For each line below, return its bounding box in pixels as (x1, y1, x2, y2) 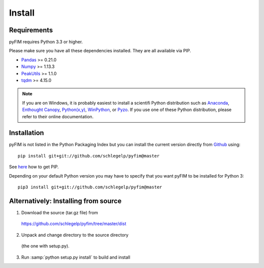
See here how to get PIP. (9, 164, 59, 170)
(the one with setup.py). (21, 243, 69, 249)
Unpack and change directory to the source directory (21, 232, 129, 238)
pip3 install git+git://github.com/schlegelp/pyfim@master (18, 184, 162, 190)
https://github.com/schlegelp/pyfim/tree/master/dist (21, 221, 127, 227)
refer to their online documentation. (22, 113, 94, 119)
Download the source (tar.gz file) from (21, 209, 98, 215)
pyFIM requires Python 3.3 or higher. (9, 39, 83, 45)
